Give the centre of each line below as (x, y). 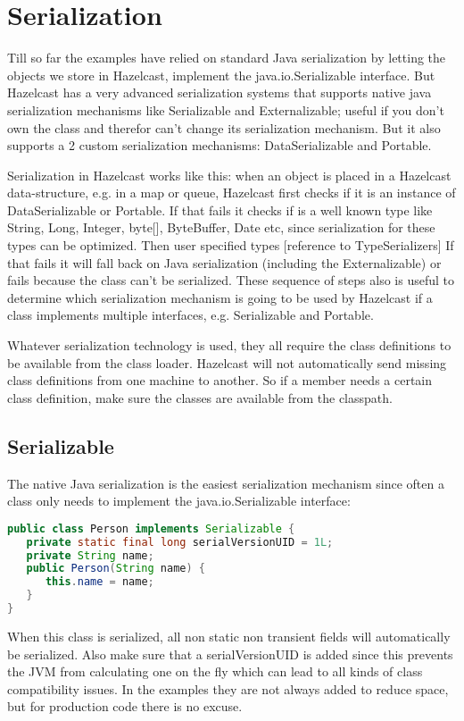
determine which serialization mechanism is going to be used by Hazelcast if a (220, 297)
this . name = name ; (99, 582)
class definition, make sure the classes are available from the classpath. (200, 397)
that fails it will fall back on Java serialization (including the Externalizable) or (224, 262)
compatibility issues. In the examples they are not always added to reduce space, (228, 688)
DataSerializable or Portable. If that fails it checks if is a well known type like (220, 210)
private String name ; (90, 555)
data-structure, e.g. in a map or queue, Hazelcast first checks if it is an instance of (232, 193)
